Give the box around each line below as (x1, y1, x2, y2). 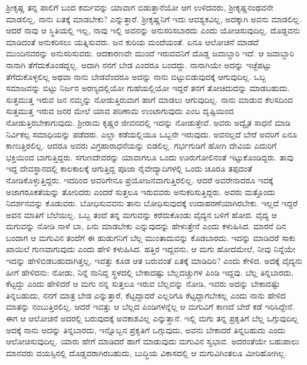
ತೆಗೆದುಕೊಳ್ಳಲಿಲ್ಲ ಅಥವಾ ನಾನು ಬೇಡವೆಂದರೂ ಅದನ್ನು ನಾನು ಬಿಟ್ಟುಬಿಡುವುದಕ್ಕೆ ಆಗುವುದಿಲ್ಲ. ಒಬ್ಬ (6, 70, 266, 82)
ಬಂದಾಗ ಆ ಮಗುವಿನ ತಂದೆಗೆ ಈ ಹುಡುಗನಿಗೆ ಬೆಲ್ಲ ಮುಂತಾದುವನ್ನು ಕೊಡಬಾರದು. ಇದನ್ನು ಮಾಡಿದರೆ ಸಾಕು (6, 231, 296, 243)
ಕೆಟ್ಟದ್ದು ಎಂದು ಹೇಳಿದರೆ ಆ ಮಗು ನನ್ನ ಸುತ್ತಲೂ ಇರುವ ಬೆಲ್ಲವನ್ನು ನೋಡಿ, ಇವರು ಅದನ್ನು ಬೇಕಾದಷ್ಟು (6, 277, 280, 290)
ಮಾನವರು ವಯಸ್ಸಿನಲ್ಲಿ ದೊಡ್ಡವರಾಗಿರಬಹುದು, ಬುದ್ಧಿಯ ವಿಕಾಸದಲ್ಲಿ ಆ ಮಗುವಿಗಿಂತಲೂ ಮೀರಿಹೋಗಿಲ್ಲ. (6, 346, 287, 359)
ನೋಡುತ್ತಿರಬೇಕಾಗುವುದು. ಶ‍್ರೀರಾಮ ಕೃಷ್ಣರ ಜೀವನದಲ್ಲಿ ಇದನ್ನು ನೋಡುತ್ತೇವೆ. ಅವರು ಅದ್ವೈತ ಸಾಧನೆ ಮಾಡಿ (6, 116, 291, 128)
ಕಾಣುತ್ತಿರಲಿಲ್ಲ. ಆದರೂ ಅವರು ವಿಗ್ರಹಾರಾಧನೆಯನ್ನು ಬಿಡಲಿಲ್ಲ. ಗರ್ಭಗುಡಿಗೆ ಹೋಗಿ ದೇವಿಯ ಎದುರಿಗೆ (6, 139, 277, 152)
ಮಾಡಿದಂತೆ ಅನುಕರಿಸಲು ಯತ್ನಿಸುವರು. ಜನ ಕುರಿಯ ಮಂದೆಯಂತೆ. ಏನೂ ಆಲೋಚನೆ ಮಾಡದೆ (6, 35, 259, 48)
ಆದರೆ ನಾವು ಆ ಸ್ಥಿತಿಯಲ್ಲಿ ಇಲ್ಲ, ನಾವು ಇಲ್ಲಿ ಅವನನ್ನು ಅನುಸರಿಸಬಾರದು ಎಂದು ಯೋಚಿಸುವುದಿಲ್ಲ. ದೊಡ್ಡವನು (6, 24, 301, 36)
